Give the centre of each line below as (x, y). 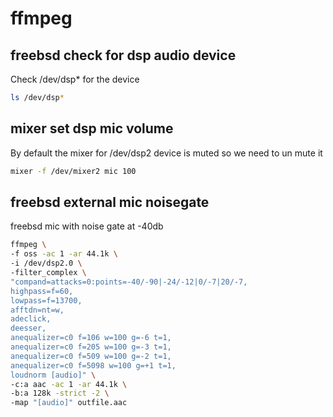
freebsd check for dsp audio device (123, 55)
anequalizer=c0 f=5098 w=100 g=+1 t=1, (93, 365)
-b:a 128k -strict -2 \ (60, 393)
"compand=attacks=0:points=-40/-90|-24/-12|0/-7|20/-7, (129, 282)
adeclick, (31, 319)
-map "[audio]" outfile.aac (69, 403)
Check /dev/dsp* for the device (75, 79)
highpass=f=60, (42, 291)
